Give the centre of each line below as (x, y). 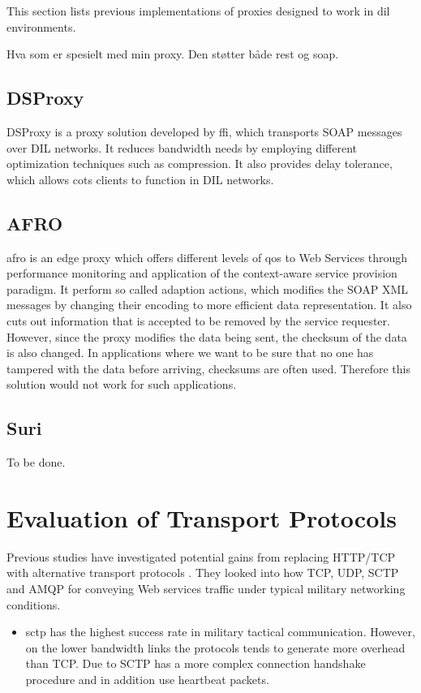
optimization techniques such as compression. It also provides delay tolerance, (200, 164)
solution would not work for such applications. (122, 384)
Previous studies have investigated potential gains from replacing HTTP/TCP (201, 556)
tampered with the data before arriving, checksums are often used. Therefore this (208, 368)
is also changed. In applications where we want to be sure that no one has (190, 353)
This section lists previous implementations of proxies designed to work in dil (198, 11)
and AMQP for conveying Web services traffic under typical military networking (206, 589)
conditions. (34, 604)
